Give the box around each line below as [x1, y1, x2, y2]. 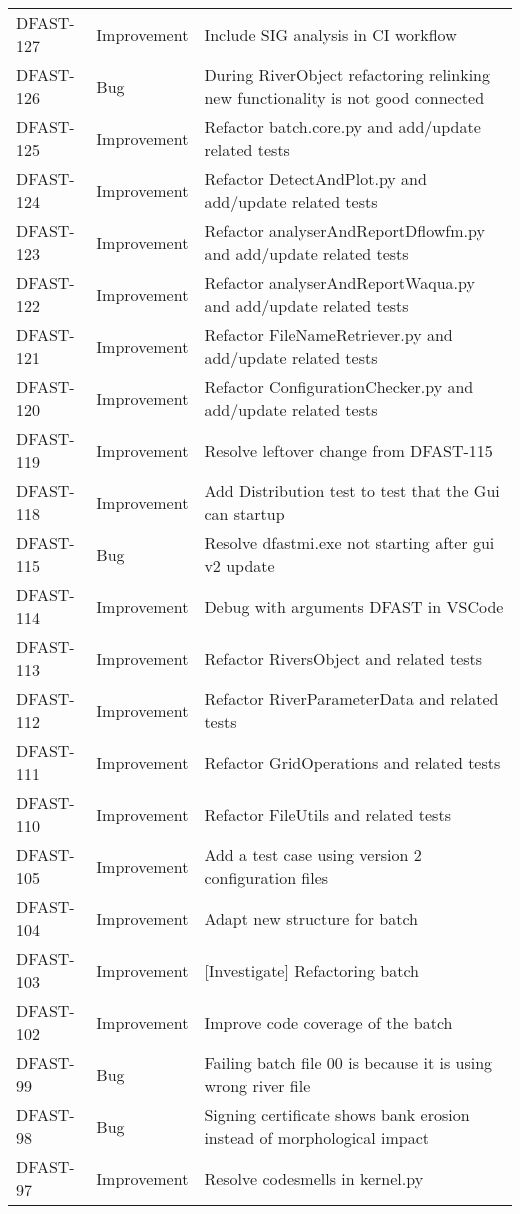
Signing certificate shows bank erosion [204, 1103, 470, 1126]
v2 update [204, 554, 275, 577]
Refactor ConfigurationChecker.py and [204, 375, 474, 398]
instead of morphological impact [204, 1126, 429, 1149]
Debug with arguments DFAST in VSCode [204, 594, 504, 618]
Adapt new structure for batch [204, 906, 418, 930]
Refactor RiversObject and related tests [204, 646, 483, 670]
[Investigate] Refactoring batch [204, 958, 419, 982]
